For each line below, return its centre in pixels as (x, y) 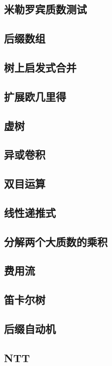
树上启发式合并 (40, 67)
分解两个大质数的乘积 (56, 241)
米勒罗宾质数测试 (45, 9)
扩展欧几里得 (35, 96)
